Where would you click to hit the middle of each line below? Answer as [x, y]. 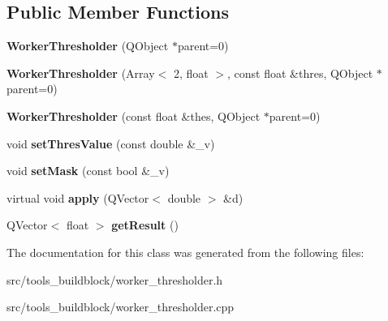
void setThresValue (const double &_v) [111, 143]
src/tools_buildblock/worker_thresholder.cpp [121, 307]
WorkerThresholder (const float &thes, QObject [134, 116]
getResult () [145, 225]
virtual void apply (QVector [78, 197]
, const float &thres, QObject [300, 73]
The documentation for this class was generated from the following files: [185, 252]
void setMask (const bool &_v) [88, 171]
